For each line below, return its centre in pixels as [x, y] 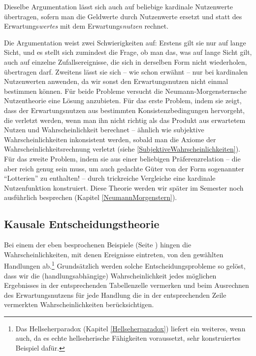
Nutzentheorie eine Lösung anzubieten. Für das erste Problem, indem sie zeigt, [123, 100]
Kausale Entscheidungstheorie [82, 224]
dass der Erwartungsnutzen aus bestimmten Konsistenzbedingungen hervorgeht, [125, 110]
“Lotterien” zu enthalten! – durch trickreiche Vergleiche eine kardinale [110, 178]
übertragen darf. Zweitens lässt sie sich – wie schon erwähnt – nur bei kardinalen [126, 71]
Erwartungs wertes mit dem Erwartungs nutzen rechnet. [86, 26]
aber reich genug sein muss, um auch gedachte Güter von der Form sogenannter [124, 168]
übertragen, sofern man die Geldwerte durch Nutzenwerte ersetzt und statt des [123, 16]
